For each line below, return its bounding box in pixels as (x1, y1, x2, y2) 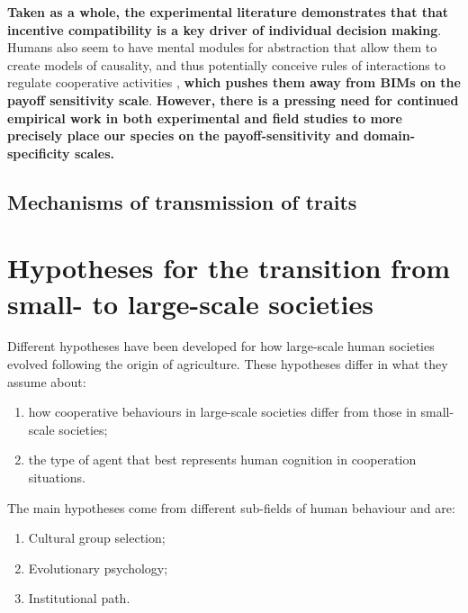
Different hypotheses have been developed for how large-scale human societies (7, 337, 435, 356)
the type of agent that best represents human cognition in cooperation (28, 450, 417, 469)
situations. (28, 468, 85, 486)
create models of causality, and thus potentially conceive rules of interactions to (7, 55, 445, 74)
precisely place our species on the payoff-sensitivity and (7, 126, 359, 145)
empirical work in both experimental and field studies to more (7, 108, 402, 127)
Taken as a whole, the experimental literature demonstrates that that (7, 3, 449, 21)
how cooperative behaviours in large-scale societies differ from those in (28, 402, 417, 421)
